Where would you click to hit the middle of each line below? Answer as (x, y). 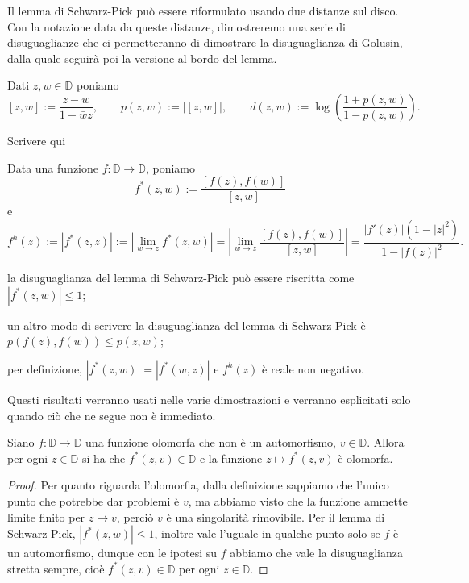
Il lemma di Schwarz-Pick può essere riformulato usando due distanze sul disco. (203, 10)
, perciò (135, 516)
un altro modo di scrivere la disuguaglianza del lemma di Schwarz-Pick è (187, 325)
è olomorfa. (365, 458)
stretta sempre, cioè (56, 568)
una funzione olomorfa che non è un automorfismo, (211, 442)
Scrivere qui (37, 140)
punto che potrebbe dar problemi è (93, 500)
